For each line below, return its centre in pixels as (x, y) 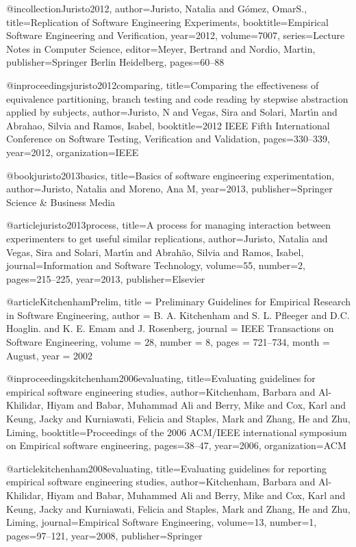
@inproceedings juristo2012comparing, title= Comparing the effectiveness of (163, 85)
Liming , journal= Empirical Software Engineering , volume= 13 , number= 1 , (162, 522)
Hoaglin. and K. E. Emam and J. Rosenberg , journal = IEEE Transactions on (170, 328)
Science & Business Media (61, 202)
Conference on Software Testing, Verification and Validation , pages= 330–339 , (168, 139)
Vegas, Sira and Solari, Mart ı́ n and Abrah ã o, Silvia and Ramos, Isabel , (155, 252)
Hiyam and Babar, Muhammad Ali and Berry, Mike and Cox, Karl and (196, 405)
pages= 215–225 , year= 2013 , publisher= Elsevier (106, 278)
